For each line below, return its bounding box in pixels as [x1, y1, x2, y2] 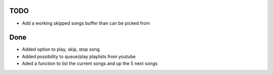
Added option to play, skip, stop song [22, 46, 100, 52]
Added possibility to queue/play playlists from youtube [22, 53, 136, 59]
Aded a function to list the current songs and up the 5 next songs [22, 60, 158, 66]
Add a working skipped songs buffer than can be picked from [22, 20, 150, 26]
